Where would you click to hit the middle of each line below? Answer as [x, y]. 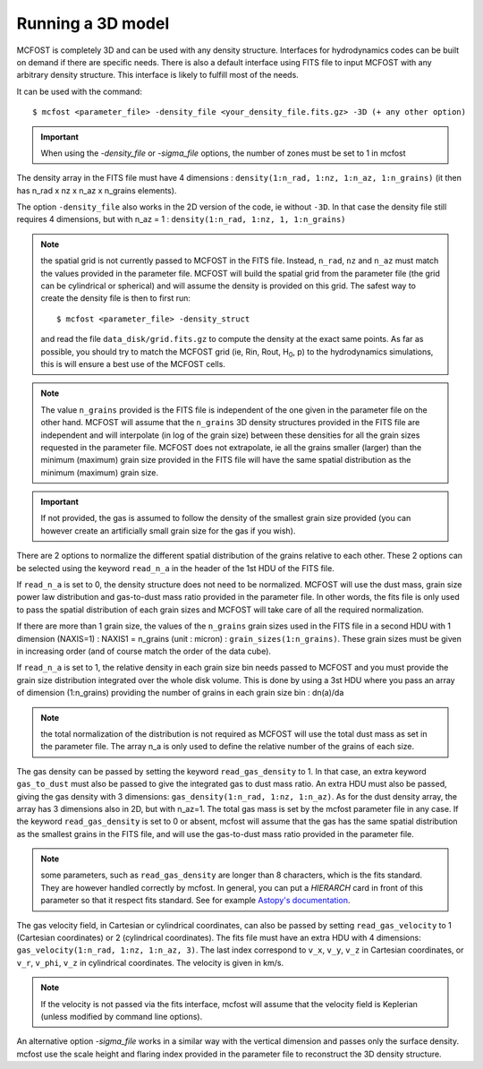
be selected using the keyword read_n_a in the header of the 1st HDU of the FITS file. [175, 568]
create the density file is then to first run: [116, 298]
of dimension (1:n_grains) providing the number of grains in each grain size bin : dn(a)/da [180, 693]
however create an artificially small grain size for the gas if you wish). [168, 530]
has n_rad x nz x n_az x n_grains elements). [97, 190]
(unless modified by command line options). [122, 1016]
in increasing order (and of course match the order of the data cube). [144, 651]
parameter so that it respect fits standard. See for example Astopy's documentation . [195, 901]
